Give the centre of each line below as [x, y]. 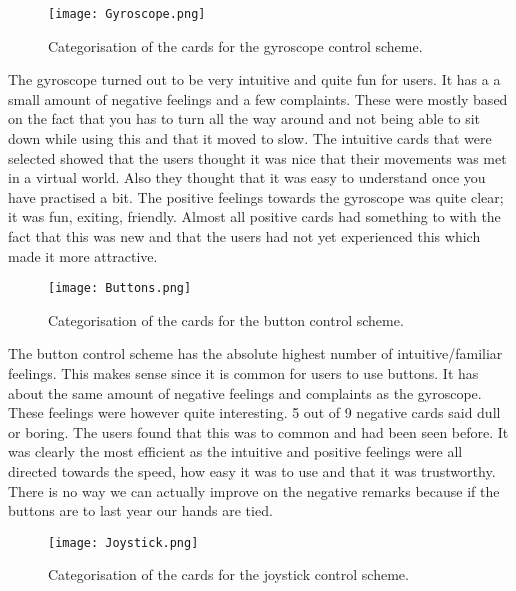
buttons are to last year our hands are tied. [140, 510]
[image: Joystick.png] [123, 542]
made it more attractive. [83, 255]
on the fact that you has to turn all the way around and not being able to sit [244, 118]
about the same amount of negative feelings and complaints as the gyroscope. [245, 392]
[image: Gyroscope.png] [127, 14]
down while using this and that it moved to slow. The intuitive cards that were [250, 138]
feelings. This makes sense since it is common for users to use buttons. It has [243, 373]
